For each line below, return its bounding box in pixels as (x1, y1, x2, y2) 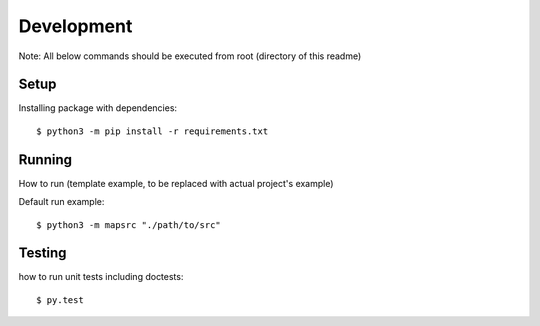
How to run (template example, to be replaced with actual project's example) (18, 177, 334, 189)
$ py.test (36, 294, 84, 305)
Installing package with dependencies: (18, 102, 178, 114)
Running (18, 151, 73, 168)
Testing (18, 245, 67, 262)
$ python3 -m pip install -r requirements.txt (36, 125, 269, 137)
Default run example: (18, 196, 105, 208)
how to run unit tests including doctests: (18, 271, 184, 283)
